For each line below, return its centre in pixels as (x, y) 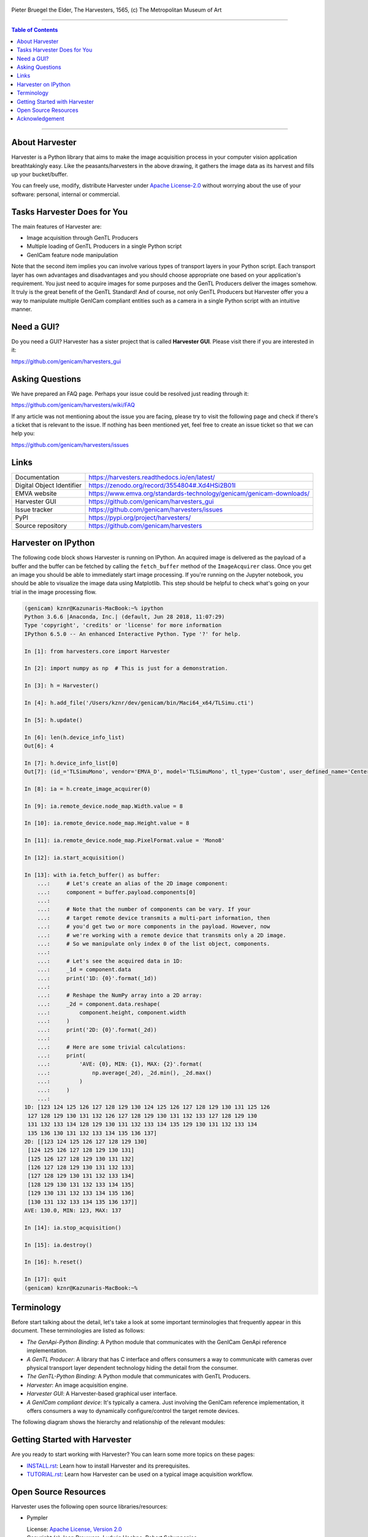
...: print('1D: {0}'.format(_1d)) (97, 978)
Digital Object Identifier (48, 485)
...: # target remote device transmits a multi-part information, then (154, 918)
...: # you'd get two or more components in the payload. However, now (154, 927)
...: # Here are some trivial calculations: (112, 1047)
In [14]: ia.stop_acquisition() (73, 1227)
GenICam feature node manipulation (72, 255)
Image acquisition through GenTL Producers (82, 238)
